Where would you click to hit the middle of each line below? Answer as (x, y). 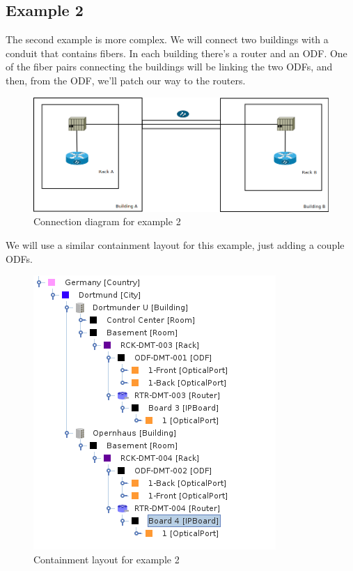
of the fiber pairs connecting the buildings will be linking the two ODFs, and (169, 67)
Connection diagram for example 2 (107, 221)
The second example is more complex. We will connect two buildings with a (167, 39)
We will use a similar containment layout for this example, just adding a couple (175, 244)
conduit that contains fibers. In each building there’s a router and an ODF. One (176, 53)
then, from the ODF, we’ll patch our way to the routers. (126, 80)
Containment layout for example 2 (107, 559)
